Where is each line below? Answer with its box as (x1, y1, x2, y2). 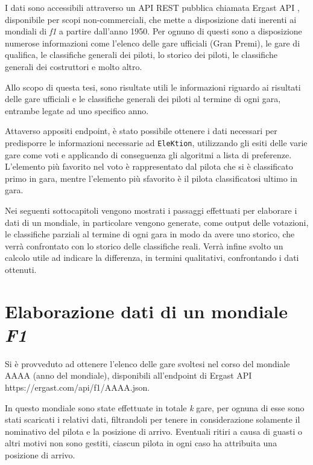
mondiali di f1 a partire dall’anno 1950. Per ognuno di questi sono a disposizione (5, 25, 302, 37)
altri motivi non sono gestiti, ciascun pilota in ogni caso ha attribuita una (5, 437, 277, 449)
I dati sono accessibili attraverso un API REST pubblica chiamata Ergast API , (5, 1, 300, 13)
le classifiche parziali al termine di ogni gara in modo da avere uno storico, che (5, 228, 295, 240)
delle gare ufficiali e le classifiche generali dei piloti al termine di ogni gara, (5, 92, 281, 105)
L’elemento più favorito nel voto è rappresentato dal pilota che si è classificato (5, 160, 293, 173)
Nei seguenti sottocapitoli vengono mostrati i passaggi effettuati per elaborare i (5, 204, 297, 216)
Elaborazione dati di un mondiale (5, 298, 288, 323)
